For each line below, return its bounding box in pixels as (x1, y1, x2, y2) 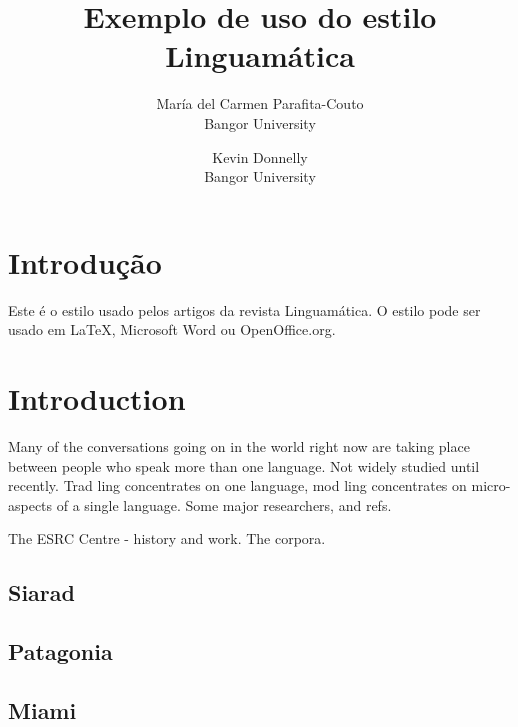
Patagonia (8, 636, 113, 667)
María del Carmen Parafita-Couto (156, 93, 364, 114)
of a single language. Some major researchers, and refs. (56, 494, 392, 515)
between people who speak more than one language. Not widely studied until (8, 455, 480, 476)
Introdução (8, 241, 162, 282)
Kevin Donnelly (212, 146, 308, 167)
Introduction (8, 378, 186, 418)
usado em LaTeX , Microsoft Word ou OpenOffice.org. (8, 319, 336, 340)
